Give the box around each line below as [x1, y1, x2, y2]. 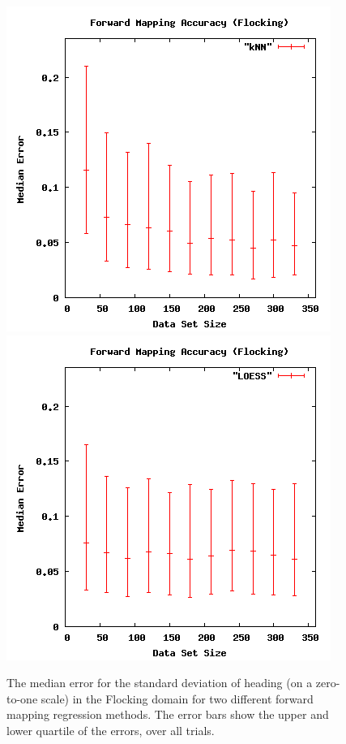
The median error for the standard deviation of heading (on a [6, 674, 313, 691]
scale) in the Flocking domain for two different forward [41, 690, 314, 707]
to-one [6, 690, 38, 707]
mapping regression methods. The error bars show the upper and [6, 706, 329, 723]
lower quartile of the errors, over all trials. [6, 721, 215, 738]
